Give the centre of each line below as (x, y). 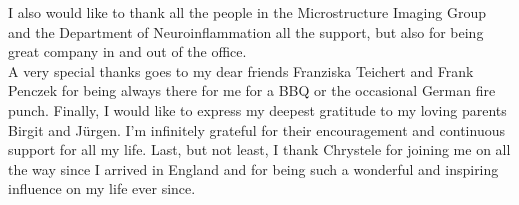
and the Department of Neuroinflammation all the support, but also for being (246, 31)
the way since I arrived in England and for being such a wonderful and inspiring (253, 168)
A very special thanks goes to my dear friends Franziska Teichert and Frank (241, 70)
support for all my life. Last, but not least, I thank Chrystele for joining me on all (259, 149)
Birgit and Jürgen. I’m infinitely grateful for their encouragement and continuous (256, 129)
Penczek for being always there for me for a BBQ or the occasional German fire (252, 90)
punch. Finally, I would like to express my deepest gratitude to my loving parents (257, 109)
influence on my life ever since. (102, 188)
